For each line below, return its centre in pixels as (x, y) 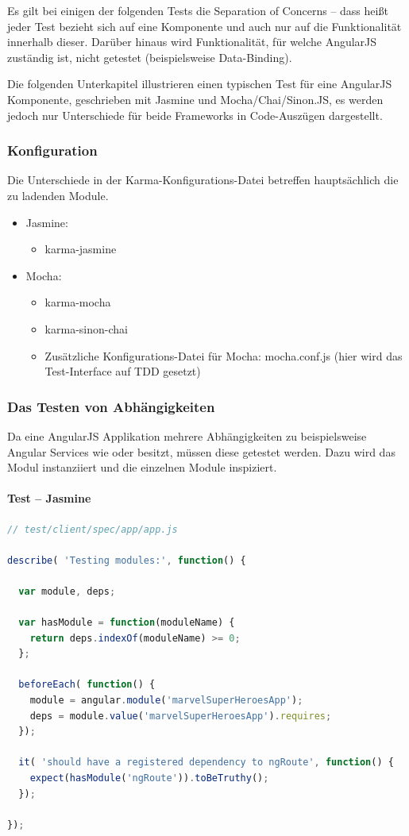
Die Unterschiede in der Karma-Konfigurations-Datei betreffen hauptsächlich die (203, 180)
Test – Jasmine (49, 498)
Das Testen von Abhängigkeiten (111, 406)
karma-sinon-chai (86, 328)
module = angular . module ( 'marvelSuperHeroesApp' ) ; (166, 701)
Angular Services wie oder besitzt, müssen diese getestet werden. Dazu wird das (201, 451)
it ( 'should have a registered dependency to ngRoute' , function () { (206, 763)
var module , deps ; (67, 591)
